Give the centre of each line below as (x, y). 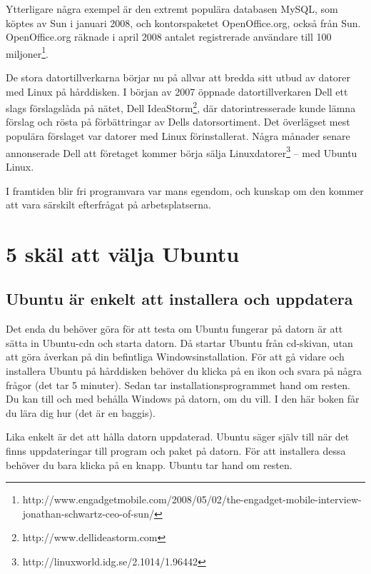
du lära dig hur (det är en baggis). (81, 412)
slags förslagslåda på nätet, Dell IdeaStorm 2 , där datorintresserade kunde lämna (181, 107)
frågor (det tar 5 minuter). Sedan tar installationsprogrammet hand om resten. (178, 384)
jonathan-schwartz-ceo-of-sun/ (88, 513)
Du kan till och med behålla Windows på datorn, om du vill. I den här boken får (183, 399)
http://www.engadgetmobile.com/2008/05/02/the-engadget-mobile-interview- (192, 499)
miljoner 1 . (27, 52)
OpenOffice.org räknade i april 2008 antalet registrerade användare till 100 (169, 37)
